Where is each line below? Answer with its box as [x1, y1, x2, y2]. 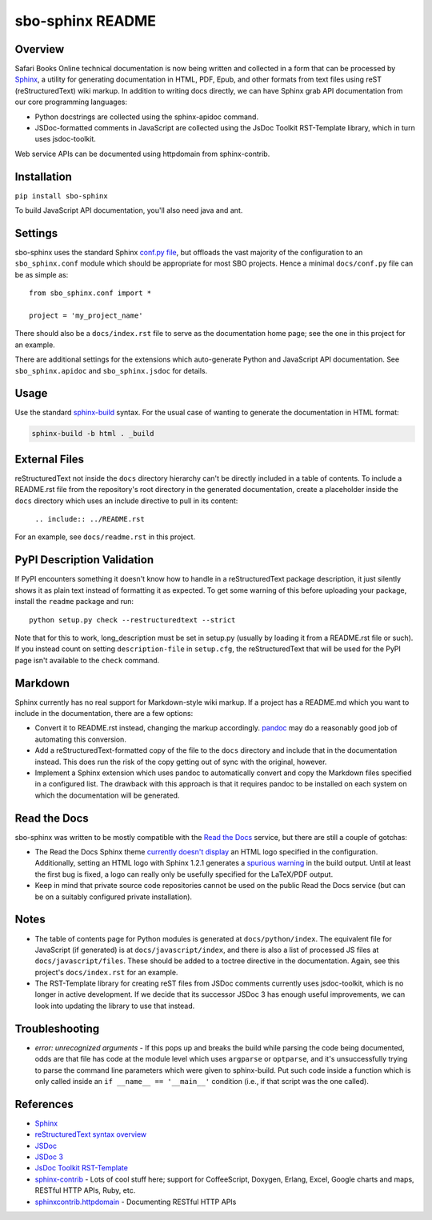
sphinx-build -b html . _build [31, 429, 155, 438]
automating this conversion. [34, 734, 127, 744]
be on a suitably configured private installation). [34, 892, 192, 902]
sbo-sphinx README [14, 12, 156, 30]
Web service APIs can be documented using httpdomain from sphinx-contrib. [14, 149, 270, 158]
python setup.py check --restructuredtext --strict [29, 615, 236, 624]
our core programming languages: [14, 97, 128, 107]
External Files [14, 452, 84, 466]
